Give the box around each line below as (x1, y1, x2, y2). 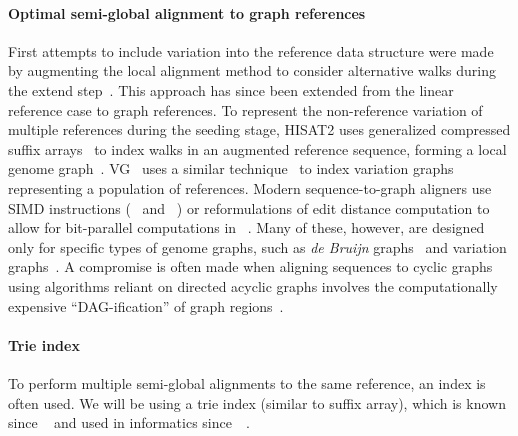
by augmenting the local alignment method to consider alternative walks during (8, 60, 496, 81)
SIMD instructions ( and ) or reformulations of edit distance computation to (8, 197, 490, 218)
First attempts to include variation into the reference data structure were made (8, 40, 494, 61)
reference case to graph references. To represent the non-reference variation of (8, 99, 483, 120)
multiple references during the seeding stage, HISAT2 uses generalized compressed (8, 119, 511, 140)
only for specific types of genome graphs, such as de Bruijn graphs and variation (8, 236, 507, 257)
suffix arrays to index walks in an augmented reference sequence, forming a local (8, 138, 507, 159)
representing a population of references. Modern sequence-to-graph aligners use (8, 177, 492, 198)
